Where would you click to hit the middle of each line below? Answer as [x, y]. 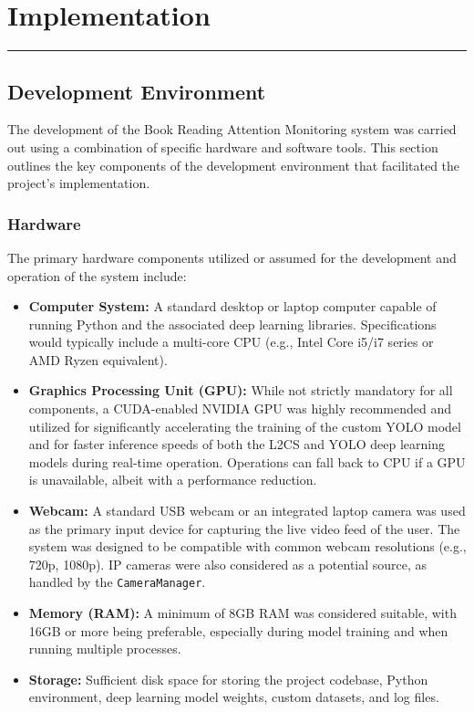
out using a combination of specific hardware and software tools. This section [223, 147]
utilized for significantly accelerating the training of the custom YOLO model [245, 426]
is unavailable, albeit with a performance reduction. [173, 480]
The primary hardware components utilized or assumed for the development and [232, 257]
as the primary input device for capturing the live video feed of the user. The [244, 528]
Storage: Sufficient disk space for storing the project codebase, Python [228, 679]
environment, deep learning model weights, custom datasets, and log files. [234, 697]
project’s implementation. [79, 183]
